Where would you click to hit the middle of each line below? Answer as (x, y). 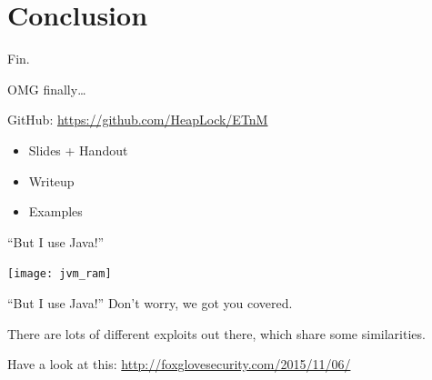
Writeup (51, 180)
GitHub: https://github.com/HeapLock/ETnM (138, 120)
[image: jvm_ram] (60, 274)
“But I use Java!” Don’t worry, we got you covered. (150, 302)
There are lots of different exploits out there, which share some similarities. (216, 333)
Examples (55, 211)
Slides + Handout (78, 150)
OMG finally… (47, 89)
